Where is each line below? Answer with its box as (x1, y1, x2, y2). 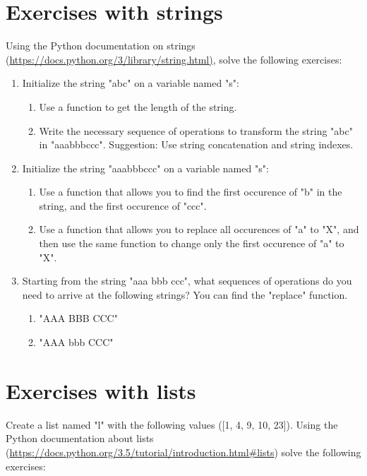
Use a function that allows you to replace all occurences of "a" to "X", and (39, 222, 359, 237)
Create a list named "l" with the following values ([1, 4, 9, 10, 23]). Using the (6, 417, 338, 432)
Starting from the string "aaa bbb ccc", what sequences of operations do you (22, 273, 352, 288)
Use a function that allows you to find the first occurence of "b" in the (39, 184, 342, 199)
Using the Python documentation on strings (6, 38, 195, 53)
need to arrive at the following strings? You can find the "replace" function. (22, 287, 348, 302)
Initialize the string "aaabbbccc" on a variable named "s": (22, 160, 269, 175)
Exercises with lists (6, 376, 196, 405)
